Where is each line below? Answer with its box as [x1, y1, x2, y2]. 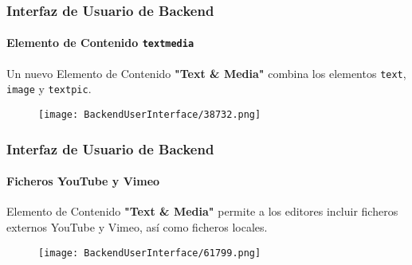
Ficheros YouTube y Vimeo [6, 173, 160, 189]
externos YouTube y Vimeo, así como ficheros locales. [6, 218, 268, 235]
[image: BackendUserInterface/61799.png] [38, 247, 261, 259]
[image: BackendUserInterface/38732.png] [38, 109, 261, 121]
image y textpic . [6, 80, 92, 97]
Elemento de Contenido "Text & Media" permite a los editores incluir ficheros [6, 203, 398, 220]
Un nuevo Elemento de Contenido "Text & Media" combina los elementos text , [6, 64, 406, 81]
